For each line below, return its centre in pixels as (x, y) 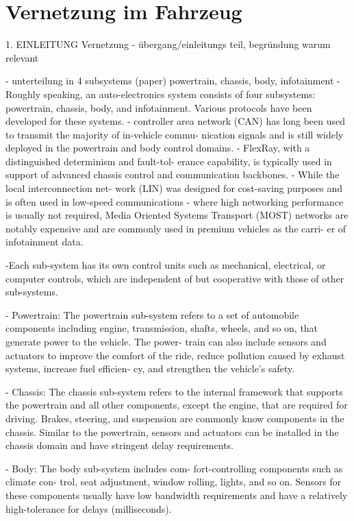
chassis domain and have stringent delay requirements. (119, 445)
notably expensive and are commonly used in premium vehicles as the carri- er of (176, 228)
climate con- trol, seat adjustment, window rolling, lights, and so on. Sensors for (174, 482)
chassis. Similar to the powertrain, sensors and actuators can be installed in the (172, 432)
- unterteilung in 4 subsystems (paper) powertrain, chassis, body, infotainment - (173, 81)
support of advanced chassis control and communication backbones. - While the (173, 174)
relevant (22, 57)
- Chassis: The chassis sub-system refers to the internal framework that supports (174, 391)
